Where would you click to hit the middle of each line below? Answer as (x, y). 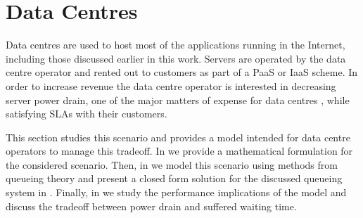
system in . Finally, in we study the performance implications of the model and (176, 192)
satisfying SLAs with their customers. (87, 114)
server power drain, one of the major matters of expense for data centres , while (178, 100)
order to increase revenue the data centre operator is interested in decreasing (171, 85)
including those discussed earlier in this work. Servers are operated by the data (176, 58)
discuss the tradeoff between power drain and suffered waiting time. (151, 206)
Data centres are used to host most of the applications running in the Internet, (176, 45)
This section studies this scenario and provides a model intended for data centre (178, 137)
